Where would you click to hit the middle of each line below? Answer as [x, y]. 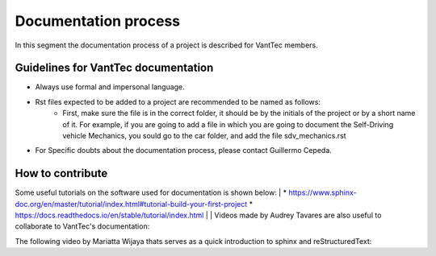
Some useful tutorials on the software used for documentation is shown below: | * [151, 192]
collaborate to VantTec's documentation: [82, 226]
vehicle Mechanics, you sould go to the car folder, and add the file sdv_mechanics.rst [204, 136]
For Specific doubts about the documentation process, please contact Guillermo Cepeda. [184, 151]
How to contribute [61, 173]
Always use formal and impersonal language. [110, 87]
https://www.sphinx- [322, 192]
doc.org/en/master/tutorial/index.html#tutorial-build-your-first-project [131, 204]
